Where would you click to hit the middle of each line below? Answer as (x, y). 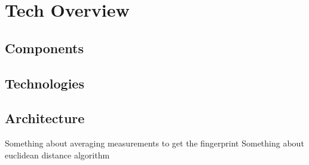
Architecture (45, 118)
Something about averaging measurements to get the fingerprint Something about (154, 143)
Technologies (45, 83)
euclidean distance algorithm (57, 155)
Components (44, 48)
